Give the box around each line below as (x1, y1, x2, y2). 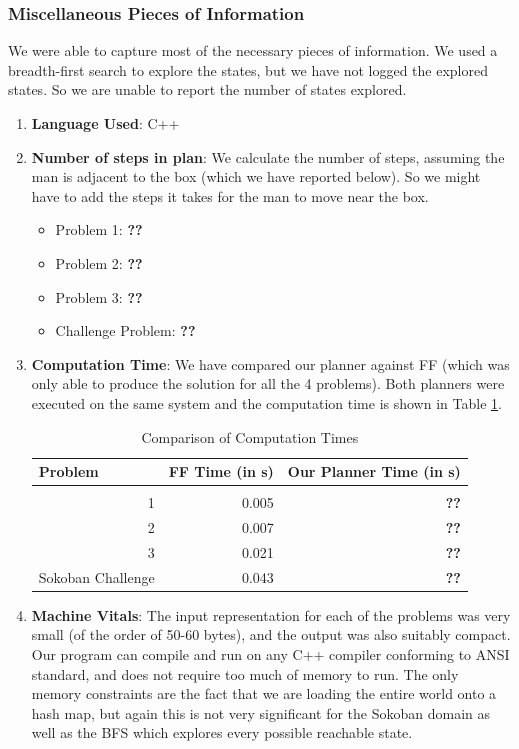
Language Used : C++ (31, 113, 180, 133)
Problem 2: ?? (55, 252, 143, 273)
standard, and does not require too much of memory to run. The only (31, 663, 459, 684)
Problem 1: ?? (55, 219, 143, 240)
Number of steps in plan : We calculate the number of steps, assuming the (31, 146, 505, 167)
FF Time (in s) (168, 461, 274, 482)
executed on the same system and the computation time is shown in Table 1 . (31, 392, 502, 413)
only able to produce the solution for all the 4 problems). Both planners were (31, 373, 505, 394)
